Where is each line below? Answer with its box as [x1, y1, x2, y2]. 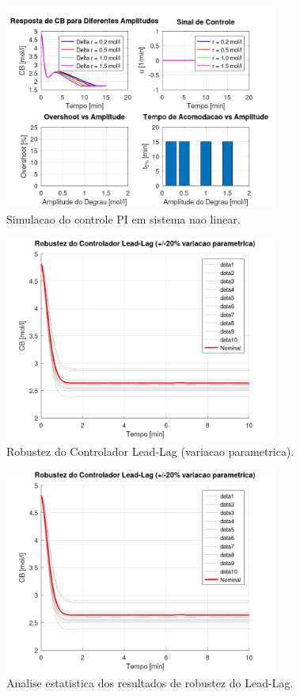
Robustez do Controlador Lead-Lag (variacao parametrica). [6, 442, 294, 459]
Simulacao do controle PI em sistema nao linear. [6, 210, 241, 227]
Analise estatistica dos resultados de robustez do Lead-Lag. [6, 675, 294, 691]
